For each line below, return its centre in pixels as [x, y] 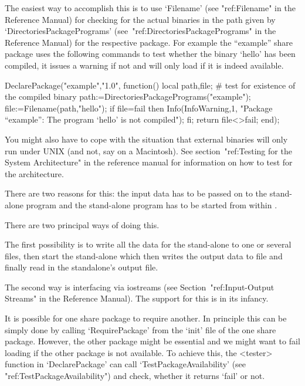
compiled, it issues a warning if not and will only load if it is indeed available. [144, 65]
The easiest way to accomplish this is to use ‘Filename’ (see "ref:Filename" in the [150, 8]
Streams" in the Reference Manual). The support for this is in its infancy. [137, 298]
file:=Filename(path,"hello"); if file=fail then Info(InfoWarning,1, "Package [139, 108]
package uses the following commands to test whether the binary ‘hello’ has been [150, 54]
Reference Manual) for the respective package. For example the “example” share [149, 42]
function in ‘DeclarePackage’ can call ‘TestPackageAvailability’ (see [126, 364]
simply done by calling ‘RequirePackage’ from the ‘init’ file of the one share [140, 329]
